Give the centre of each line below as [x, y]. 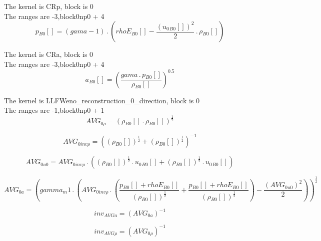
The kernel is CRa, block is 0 [49, 54]
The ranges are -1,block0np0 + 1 [54, 110]
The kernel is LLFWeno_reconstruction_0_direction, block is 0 [102, 100]
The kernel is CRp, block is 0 [49, 6]
